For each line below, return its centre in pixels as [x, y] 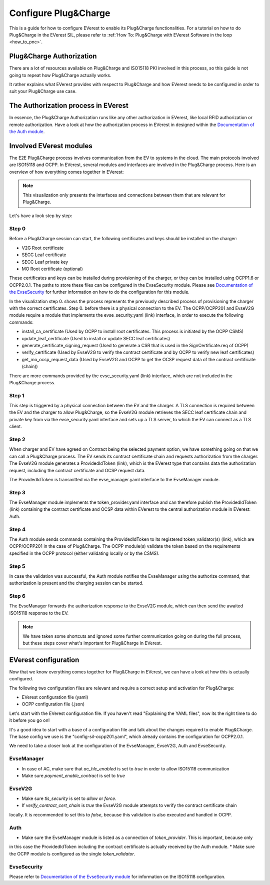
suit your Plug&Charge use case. [43, 91]
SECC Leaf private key [45, 262]
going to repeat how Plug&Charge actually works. [60, 75]
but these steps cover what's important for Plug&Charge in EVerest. [92, 643]
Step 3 [17, 492]
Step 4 [17, 529]
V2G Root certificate [43, 248]
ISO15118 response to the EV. [39, 613]
